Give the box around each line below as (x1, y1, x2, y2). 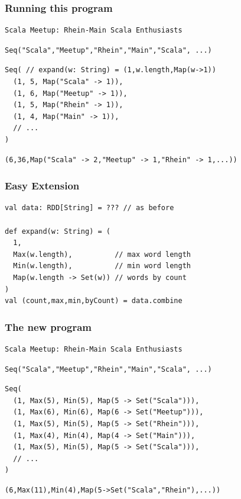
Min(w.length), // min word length (13, 262, 191, 271)
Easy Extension (5, 178, 80, 193)
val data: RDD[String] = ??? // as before (5, 204, 174, 213)
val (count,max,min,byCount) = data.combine (5, 297, 183, 305)
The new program (5, 319, 92, 334)
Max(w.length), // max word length (13, 250, 191, 259)
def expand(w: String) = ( (5, 227, 110, 236)
